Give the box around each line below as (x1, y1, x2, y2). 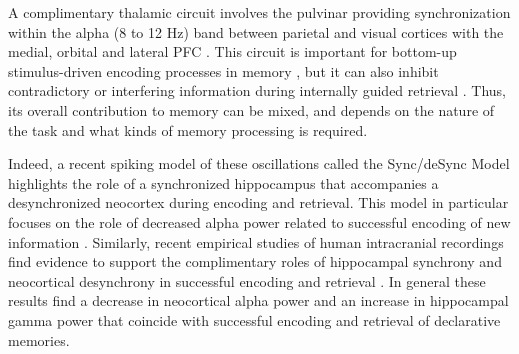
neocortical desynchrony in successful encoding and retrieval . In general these (8, 270, 486, 291)
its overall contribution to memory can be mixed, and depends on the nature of (8, 99, 495, 120)
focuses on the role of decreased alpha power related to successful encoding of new (8, 211, 511, 232)
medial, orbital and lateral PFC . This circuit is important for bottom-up (8, 41, 457, 62)
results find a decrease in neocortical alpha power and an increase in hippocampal (8, 290, 509, 311)
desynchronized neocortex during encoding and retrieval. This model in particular (8, 192, 509, 213)
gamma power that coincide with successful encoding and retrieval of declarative (8, 309, 501, 330)
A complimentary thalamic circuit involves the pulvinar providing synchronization (8, 2, 511, 22)
